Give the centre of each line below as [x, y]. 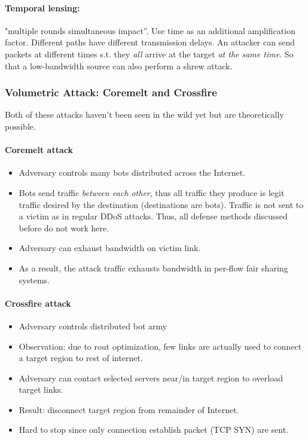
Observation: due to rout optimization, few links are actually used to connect [160, 346]
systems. [34, 279]
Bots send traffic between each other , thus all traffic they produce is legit [152, 192]
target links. [41, 389]
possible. [20, 126]
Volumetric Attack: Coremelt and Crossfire [111, 92]
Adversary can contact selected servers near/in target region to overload [151, 378]
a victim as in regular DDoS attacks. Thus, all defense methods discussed [153, 216]
